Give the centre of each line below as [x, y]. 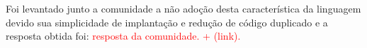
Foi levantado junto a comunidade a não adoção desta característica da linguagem [183, 8]
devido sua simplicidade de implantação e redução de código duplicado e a [167, 22]
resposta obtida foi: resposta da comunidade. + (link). [123, 36]
